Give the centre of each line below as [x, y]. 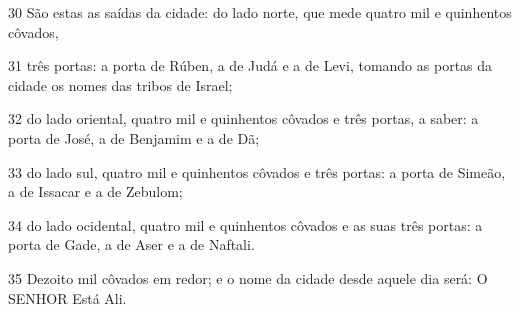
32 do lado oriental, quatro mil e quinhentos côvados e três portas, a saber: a [243, 118]
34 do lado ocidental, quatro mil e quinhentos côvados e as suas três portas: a [245, 224]
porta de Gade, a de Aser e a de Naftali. [131, 244]
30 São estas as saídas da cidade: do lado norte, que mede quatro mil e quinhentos [260, 12]
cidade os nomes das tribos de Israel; [120, 84]
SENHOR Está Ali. [67, 297]
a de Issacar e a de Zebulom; [95, 191]
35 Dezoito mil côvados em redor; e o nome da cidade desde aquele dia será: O [248, 277]
